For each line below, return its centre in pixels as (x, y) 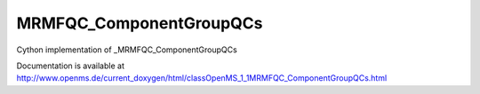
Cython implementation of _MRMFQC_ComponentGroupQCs (127, 50)
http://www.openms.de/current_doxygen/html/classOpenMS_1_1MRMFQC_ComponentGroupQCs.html (202, 78)
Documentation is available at (70, 66)
